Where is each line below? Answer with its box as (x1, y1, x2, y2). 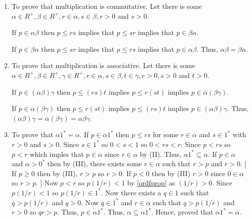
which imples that (30, 148, 84, 159)
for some (152, 129, 179, 140)
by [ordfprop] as (127, 178, 176, 188)
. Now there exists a (101, 187, 161, 197)
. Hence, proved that (151, 207, 214, 217)
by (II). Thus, (140, 148, 181, 159)
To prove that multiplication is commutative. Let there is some (11, 1, 202, 11)
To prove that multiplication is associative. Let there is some (11, 60, 195, 71)
